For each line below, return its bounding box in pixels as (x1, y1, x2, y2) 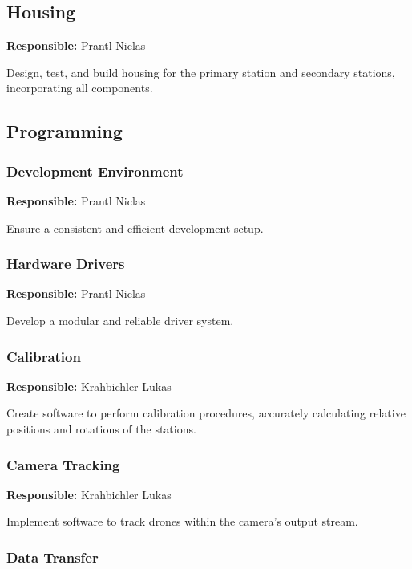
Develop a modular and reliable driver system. (6, 311, 234, 328)
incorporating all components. (6, 79, 153, 96)
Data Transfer (6, 547, 99, 567)
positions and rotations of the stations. (6, 420, 196, 437)
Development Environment (6, 161, 184, 181)
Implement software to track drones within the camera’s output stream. (6, 513, 358, 530)
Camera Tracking (6, 454, 120, 474)
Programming (6, 119, 123, 144)
